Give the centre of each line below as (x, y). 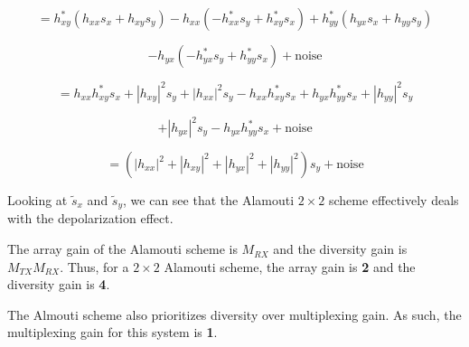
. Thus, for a (94, 266)
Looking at (38, 200)
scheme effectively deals (394, 200)
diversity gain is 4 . (59, 284)
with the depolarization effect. (90, 218)
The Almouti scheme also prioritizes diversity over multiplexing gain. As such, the (234, 314)
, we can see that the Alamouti (209, 200)
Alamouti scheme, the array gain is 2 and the (290, 266)
